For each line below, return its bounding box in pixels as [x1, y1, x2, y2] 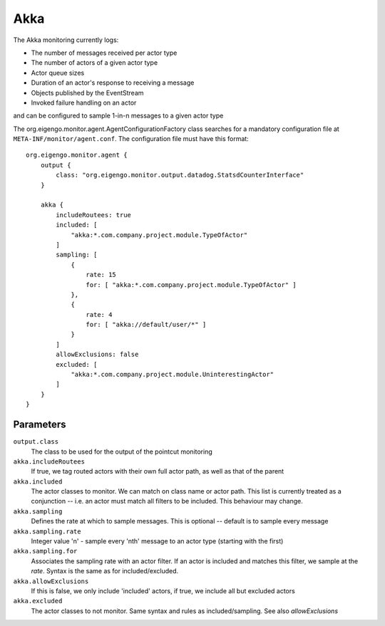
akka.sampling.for [13, 547, 78, 555]
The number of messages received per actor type [31, 48, 178, 57]
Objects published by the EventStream [31, 88, 144, 97]
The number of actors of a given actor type [31, 58, 158, 67]
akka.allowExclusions [13, 577, 89, 585]
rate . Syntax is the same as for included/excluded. [31, 567, 179, 575]
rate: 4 [86, 311, 113, 318]
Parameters [13, 419, 66, 431]
